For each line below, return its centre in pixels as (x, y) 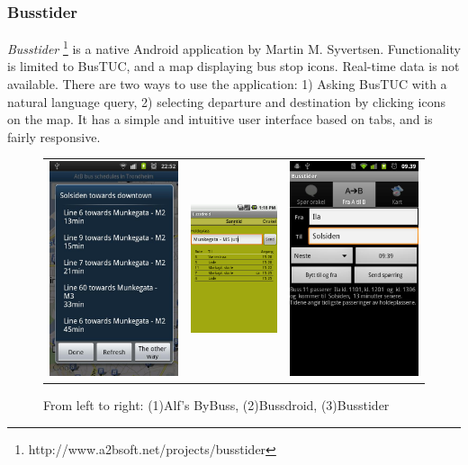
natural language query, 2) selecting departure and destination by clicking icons (226, 101)
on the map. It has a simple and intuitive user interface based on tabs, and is (220, 119)
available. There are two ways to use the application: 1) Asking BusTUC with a (227, 84)
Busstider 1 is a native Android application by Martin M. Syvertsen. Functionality (234, 47)
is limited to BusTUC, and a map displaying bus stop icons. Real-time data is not (234, 66)
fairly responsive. (54, 136)
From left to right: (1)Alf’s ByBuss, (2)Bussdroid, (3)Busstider (216, 405)
